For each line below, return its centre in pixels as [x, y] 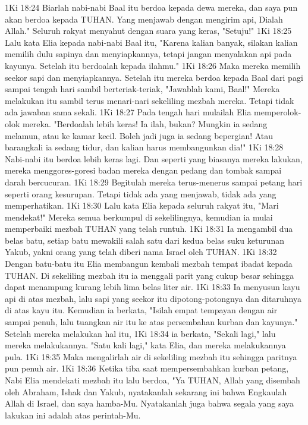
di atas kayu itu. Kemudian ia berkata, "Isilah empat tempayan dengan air [141, 310]
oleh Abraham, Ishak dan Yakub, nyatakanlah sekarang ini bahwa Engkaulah [146, 391]
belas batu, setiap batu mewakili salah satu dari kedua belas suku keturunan [144, 240]
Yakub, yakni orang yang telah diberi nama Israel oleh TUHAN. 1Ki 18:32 [141, 252]
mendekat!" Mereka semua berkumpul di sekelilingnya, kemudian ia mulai [139, 217]
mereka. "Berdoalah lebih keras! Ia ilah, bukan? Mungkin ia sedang [145, 123]
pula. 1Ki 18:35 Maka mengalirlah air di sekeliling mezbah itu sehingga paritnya [151, 356]
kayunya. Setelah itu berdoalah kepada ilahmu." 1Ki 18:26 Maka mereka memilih [153, 65]
